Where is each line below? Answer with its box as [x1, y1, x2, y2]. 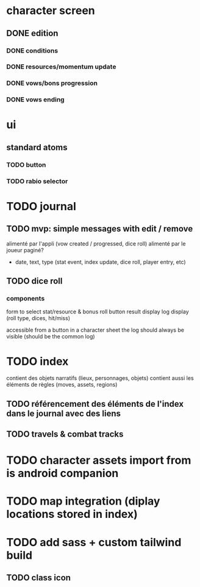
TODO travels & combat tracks [6, 429, 124, 440]
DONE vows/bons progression [6, 79, 98, 87]
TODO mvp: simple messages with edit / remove [6, 224, 193, 234]
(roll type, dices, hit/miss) [6, 315, 71, 322]
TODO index [6, 354, 69, 368]
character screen [6, 4, 96, 18]
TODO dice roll [6, 276, 63, 286]
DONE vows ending [6, 95, 65, 104]
